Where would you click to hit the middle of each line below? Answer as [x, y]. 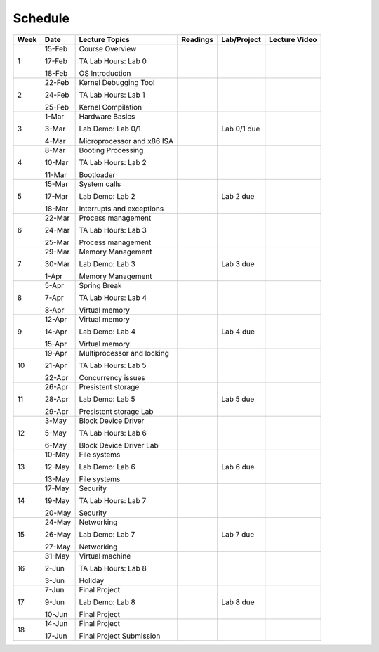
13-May [57, 479]
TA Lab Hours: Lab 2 [113, 162]
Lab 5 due [238, 399]
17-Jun [56, 636]
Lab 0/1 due [241, 129]
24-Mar [57, 230]
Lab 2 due [238, 196]
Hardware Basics [107, 116]
